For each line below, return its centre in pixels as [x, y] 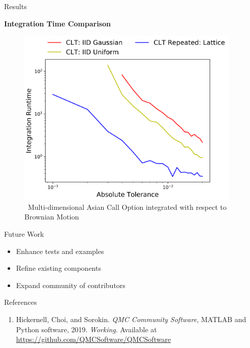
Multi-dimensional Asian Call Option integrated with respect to [127, 207]
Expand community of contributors [71, 285]
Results [15, 6]
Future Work [24, 233]
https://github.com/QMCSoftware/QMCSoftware [93, 339]
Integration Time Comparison [57, 23]
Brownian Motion [52, 217]
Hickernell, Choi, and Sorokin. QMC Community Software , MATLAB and [131, 319]
